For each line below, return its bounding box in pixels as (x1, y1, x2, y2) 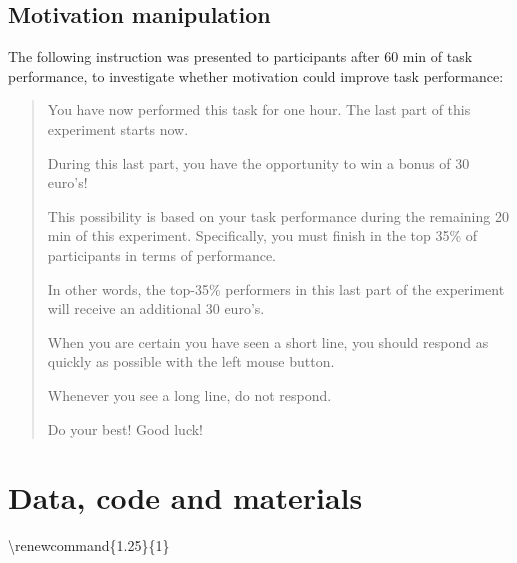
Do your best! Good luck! (47, 418, 204, 439)
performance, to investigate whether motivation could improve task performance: (8, 65, 504, 86)
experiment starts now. (47, 118, 189, 139)
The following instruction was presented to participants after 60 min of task (8, 46, 473, 67)
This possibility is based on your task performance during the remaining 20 (47, 205, 509, 226)
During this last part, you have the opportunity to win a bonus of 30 (47, 152, 470, 173)
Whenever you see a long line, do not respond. (47, 384, 332, 405)
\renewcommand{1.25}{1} (8, 535, 170, 556)
